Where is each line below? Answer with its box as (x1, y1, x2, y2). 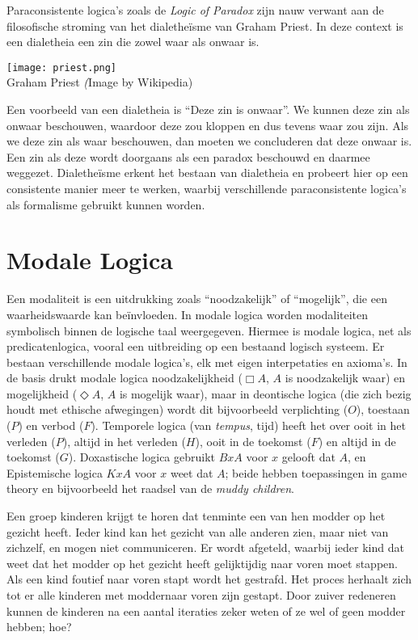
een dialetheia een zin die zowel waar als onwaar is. (6, 33, 260, 50)
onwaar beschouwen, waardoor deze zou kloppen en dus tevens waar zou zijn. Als (6, 116, 409, 133)
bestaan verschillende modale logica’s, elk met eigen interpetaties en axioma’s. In (6, 353, 407, 370)
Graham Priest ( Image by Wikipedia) (6, 74, 193, 91)
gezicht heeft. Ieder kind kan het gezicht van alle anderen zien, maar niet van (6, 523, 389, 540)
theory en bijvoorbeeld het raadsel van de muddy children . (6, 480, 294, 497)
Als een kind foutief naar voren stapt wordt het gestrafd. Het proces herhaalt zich (6, 571, 412, 587)
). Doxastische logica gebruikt (68, 448, 216, 465)
